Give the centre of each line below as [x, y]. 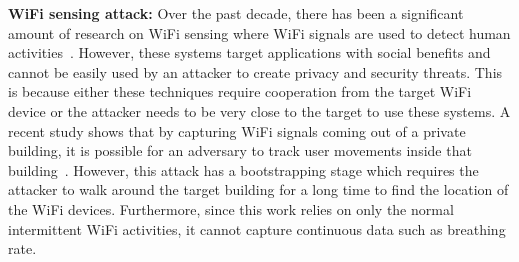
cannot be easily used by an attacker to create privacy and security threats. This [255, 71]
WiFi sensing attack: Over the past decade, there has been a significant [236, 13]
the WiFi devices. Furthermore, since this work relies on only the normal [231, 208]
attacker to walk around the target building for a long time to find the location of [258, 189]
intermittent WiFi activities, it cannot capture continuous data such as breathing [257, 228]
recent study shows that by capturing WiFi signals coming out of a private [237, 130]
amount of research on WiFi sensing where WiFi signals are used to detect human [259, 32]
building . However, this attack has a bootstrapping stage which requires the [243, 169]
